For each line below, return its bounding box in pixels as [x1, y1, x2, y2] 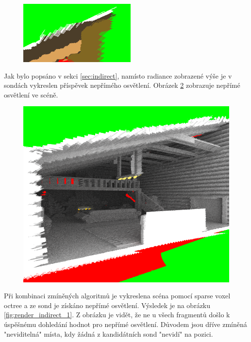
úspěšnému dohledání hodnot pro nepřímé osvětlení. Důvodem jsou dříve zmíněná [4, 319, 247, 329]
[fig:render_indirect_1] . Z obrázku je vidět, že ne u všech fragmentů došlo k [4, 309, 230, 320]
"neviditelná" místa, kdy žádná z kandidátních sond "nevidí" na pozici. [4, 328, 213, 339]
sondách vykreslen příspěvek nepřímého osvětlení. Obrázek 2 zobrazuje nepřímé [4, 80, 240, 90]
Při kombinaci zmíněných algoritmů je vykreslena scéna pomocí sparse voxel [4, 291, 231, 301]
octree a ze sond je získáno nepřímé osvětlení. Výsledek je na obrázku [4, 300, 211, 310]
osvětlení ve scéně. [4, 89, 58, 99]
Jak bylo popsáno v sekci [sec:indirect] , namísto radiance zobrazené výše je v [4, 70, 232, 81]
